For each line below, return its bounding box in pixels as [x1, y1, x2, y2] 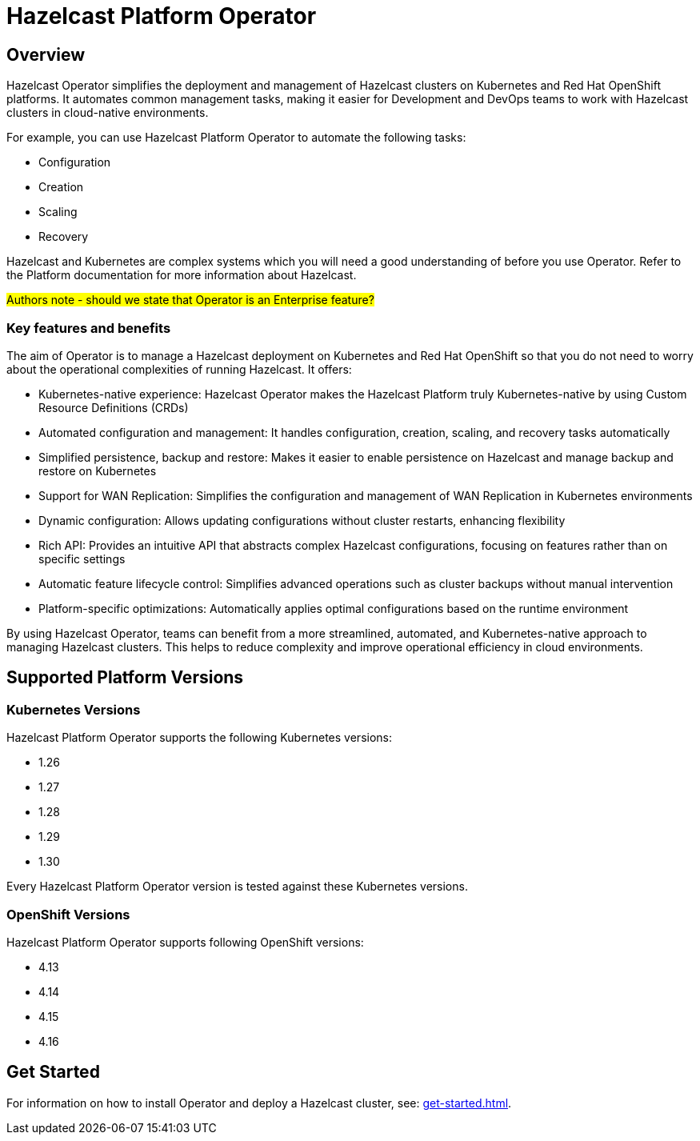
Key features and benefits [6, 319, 171, 336]
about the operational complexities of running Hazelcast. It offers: [6, 362, 352, 376]
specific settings [38, 551, 126, 566]
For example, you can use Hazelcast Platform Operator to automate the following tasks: [6, 130, 466, 145]
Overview [6, 44, 86, 65]
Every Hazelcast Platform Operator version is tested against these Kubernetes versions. [6, 879, 468, 894]
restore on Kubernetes [38, 463, 157, 478]
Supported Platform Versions [6, 667, 244, 688]
